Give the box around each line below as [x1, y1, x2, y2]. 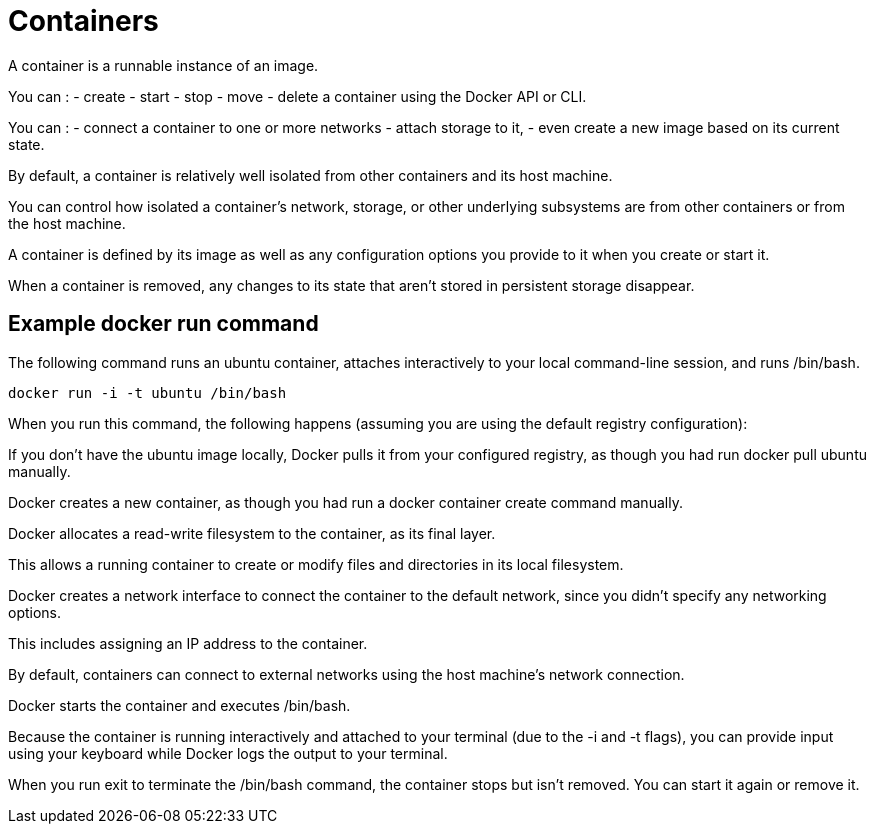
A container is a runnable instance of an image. [8, 56, 319, 74]
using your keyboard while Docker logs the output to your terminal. [8, 744, 448, 762]
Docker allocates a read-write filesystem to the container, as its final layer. [8, 524, 496, 542]
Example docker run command [8, 311, 319, 337]
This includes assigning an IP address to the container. [8, 634, 368, 652]
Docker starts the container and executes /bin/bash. [8, 696, 351, 714]
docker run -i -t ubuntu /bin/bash [8, 384, 287, 401]
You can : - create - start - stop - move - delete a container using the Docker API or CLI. [8, 87, 587, 105]
